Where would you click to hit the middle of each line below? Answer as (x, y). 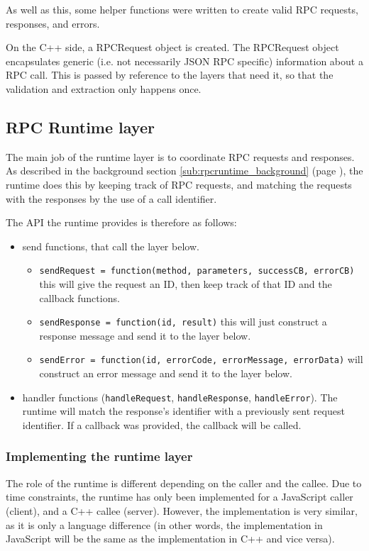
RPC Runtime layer (80, 127)
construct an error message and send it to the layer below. (166, 373)
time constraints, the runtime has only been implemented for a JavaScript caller (180, 497)
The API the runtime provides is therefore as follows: (121, 222)
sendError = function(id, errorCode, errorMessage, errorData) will (201, 359)
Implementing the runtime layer (99, 456)
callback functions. (79, 297)
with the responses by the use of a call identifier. (111, 198)
